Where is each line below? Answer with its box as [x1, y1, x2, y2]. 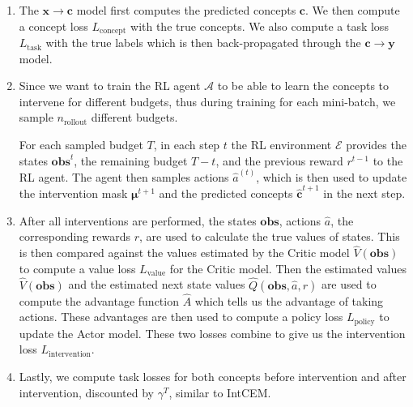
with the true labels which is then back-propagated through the [45, 34, 361, 51]
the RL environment [231, 136, 332, 153]
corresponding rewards [19, 228, 131, 245]
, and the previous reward [215, 152, 343, 169]
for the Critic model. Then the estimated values [169, 259, 407, 276]
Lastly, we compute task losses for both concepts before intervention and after [19, 368, 407, 385]
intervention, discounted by [19, 383, 154, 401]
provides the [346, 136, 407, 153]
